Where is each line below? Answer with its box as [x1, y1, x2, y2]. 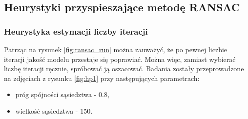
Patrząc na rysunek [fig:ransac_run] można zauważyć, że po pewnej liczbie [4, 44, 227, 54]
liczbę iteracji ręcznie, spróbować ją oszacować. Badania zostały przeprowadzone [4, 63, 244, 74]
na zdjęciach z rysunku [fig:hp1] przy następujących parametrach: [4, 73, 200, 83]
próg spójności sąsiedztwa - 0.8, [15, 89, 109, 99]
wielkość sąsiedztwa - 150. [15, 105, 93, 116]
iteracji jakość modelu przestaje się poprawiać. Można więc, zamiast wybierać [4, 54, 236, 64]
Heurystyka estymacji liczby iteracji [4, 25, 148, 37]
